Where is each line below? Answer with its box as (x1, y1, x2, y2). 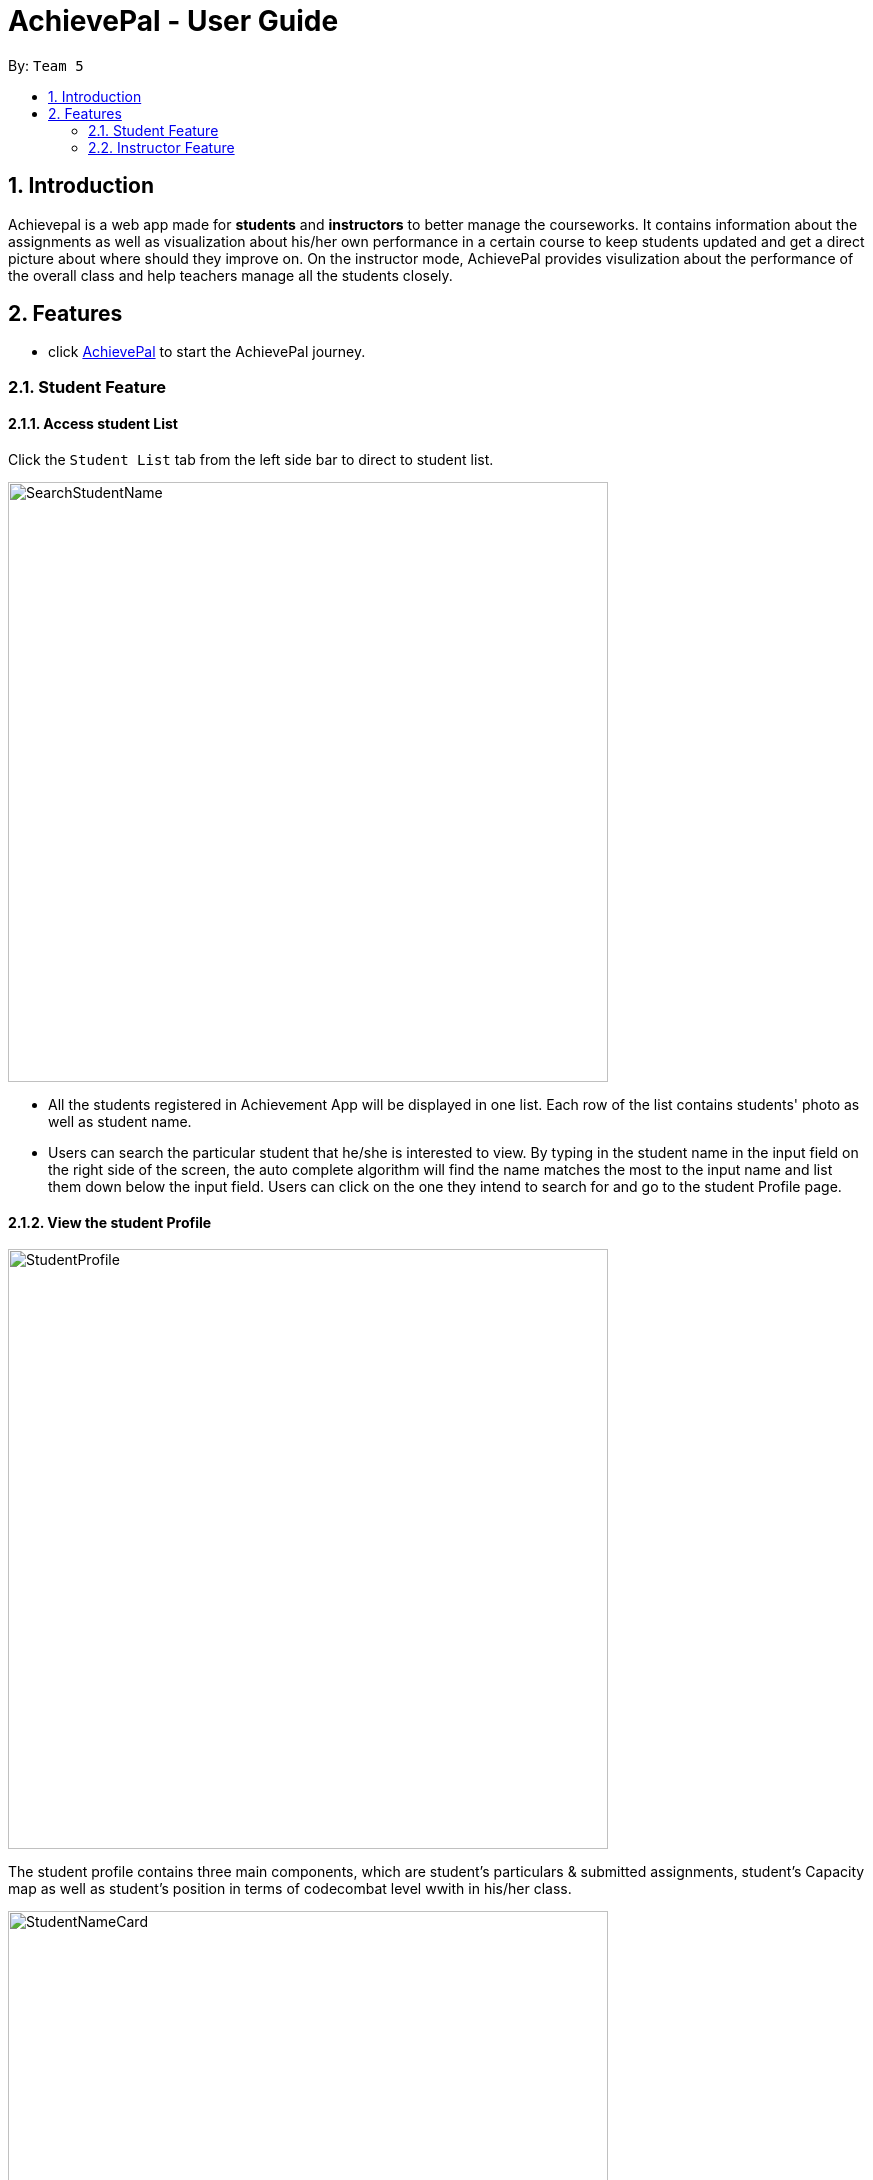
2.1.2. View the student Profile (8, 1213, 212, 1231)
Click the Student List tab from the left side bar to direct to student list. (8, 451, 494, 469)
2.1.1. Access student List (8, 415, 178, 433)
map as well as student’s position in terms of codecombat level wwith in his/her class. (8, 1880, 572, 1898)
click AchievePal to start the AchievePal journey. (48, 343, 366, 361)
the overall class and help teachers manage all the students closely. (8, 266, 453, 284)
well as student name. (48, 1113, 192, 1131)
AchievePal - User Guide (8, 4, 339, 38)
